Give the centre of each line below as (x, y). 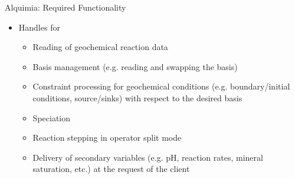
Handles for (39, 27)
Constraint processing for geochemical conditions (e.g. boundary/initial (161, 86)
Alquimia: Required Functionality (65, 7)
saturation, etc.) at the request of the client (111, 169)
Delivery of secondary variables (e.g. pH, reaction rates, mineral (148, 157)
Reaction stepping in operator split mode (107, 137)
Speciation (51, 117)
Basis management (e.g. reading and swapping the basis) (135, 66)
